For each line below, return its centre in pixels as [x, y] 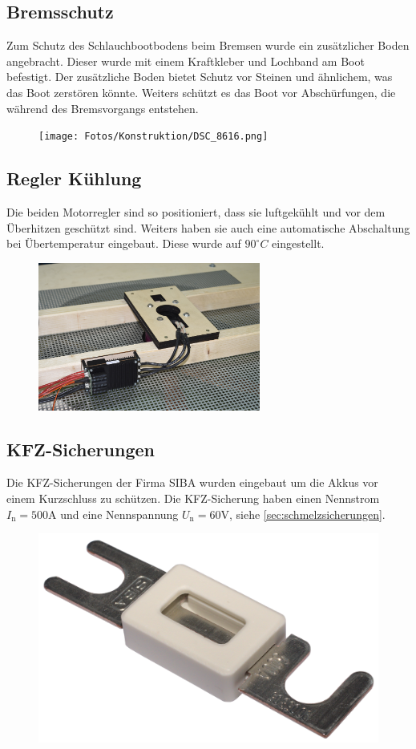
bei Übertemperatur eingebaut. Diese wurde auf [124, 243]
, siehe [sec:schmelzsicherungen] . [307, 514]
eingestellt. [298, 243]
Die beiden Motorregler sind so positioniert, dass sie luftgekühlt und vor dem [196, 212]
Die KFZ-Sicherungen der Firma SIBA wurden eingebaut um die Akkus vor [192, 482]
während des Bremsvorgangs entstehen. [103, 108]
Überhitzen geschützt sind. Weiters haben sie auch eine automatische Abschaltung [208, 227]
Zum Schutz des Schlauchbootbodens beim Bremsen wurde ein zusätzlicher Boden [208, 45]
